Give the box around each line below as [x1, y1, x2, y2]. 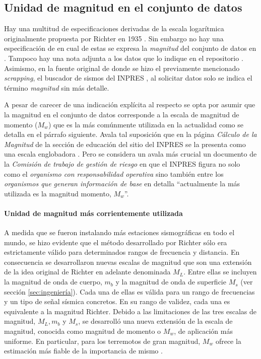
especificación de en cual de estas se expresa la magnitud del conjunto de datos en [4, 43, 256, 53]
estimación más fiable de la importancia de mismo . [4, 345, 163, 356]
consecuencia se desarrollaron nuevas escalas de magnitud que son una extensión [4, 256, 252, 267]
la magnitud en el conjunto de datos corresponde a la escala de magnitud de [4, 109, 239, 119]
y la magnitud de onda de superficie [115, 276, 226, 287]
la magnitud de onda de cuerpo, [4, 276, 102, 287]
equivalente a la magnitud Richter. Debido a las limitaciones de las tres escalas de [4, 306, 256, 316]
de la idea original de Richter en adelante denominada [4, 266, 171, 277]
